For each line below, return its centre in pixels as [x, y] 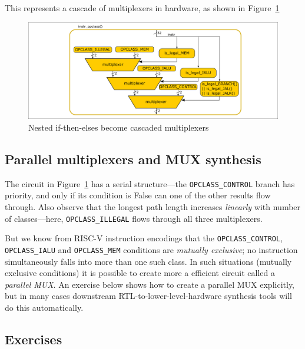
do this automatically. [44, 307]
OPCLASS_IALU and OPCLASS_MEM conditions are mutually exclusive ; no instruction [151, 249]
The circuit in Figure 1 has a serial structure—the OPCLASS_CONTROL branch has [150, 183]
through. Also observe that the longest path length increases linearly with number [153, 207]
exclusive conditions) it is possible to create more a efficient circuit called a [140, 273]
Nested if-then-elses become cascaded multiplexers [119, 127]
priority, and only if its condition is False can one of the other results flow [138, 195]
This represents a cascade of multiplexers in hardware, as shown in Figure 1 [142, 8]
